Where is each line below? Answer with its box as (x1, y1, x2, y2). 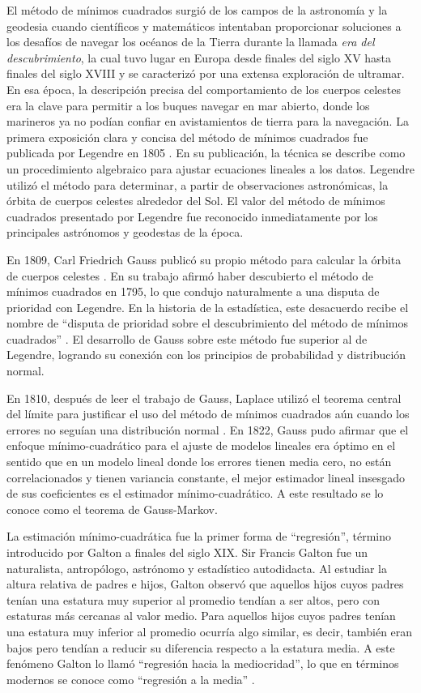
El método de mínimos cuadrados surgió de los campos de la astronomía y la (6, 2, 388, 18)
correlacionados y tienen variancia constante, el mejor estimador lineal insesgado (6, 468, 406, 486)
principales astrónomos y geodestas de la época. (6, 224, 244, 241)
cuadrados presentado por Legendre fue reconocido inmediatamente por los (6, 207, 378, 225)
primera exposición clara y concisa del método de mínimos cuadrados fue (6, 128, 368, 145)
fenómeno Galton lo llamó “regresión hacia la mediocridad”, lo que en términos (6, 655, 399, 672)
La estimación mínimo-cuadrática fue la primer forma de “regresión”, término (6, 528, 392, 545)
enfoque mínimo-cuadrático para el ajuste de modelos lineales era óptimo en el (6, 437, 396, 454)
